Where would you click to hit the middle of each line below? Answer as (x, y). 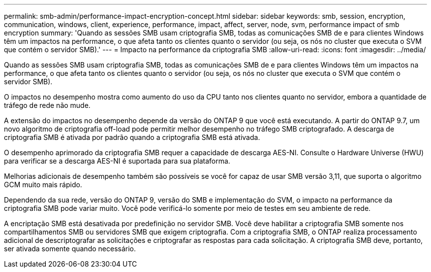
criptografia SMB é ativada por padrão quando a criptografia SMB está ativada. (132, 137)
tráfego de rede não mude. (47, 105)
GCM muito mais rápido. (43, 185)
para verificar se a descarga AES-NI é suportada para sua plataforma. (117, 161)
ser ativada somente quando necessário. (70, 249)
